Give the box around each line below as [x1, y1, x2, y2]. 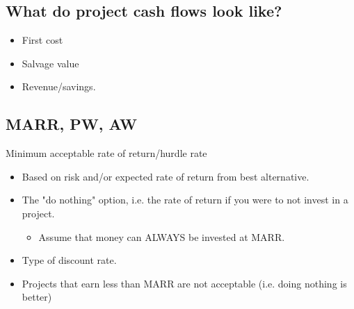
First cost [22, 33, 63, 47]
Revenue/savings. [22, 79, 96, 94]
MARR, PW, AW [6, 113, 137, 135]
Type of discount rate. [22, 253, 117, 267]
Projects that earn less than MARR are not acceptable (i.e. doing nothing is [22, 276, 347, 290]
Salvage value [22, 56, 79, 70]
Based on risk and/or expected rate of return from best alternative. [22, 169, 309, 183]
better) [22, 290, 52, 304]
